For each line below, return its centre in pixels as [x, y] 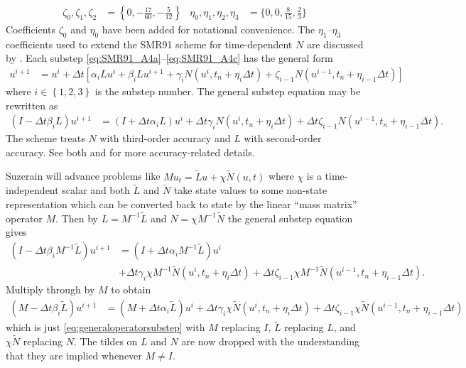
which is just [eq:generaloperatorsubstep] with [105, 327]
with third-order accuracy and [165, 138]
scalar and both [96, 190]
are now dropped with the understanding [271, 341]
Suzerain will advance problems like [83, 176]
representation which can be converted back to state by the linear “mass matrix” [181, 204]
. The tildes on [105, 341]
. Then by [77, 218]
